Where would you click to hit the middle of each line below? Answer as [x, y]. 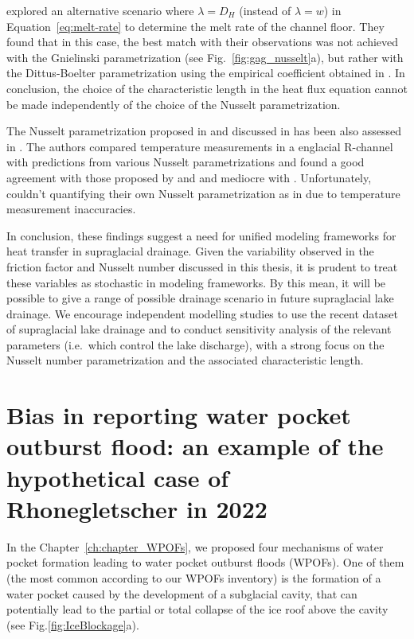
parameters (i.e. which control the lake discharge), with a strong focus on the [195, 344]
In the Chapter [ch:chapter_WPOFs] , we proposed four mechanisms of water [195, 546]
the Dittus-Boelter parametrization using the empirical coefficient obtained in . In [206, 73]
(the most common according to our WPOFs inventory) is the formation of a [194, 577]
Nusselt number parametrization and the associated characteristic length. [185, 360]
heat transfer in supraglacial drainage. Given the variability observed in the [190, 251]
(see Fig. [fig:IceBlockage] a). [73, 624]
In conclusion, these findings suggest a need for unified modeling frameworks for [201, 235]
